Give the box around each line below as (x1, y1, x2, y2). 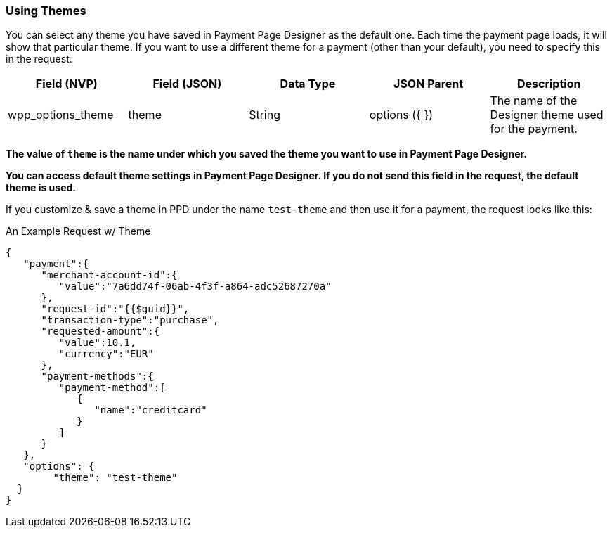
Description (516, 77, 581, 91)
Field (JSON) (152, 77, 222, 91)
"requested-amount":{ (41, 326, 160, 338)
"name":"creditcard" (94, 404, 207, 416)
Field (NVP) (35, 77, 98, 91)
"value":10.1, (58, 337, 136, 349)
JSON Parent (393, 77, 464, 91)
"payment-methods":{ (41, 371, 154, 383)
